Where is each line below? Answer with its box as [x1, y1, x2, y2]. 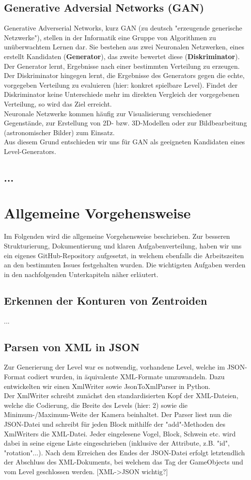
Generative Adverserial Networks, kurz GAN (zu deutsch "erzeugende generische [4, 23, 242, 33]
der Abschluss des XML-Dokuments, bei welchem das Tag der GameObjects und [4, 457, 243, 467]
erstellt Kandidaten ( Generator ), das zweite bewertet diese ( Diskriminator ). [4, 51, 240, 61]
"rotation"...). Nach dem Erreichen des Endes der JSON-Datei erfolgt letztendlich [4, 447, 245, 457]
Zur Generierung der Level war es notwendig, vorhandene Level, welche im [4, 362, 225, 372]
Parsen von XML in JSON [4, 339, 140, 354]
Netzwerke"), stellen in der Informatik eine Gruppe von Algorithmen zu [4, 32, 216, 42]
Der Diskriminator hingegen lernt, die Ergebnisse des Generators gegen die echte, [4, 70, 245, 80]
